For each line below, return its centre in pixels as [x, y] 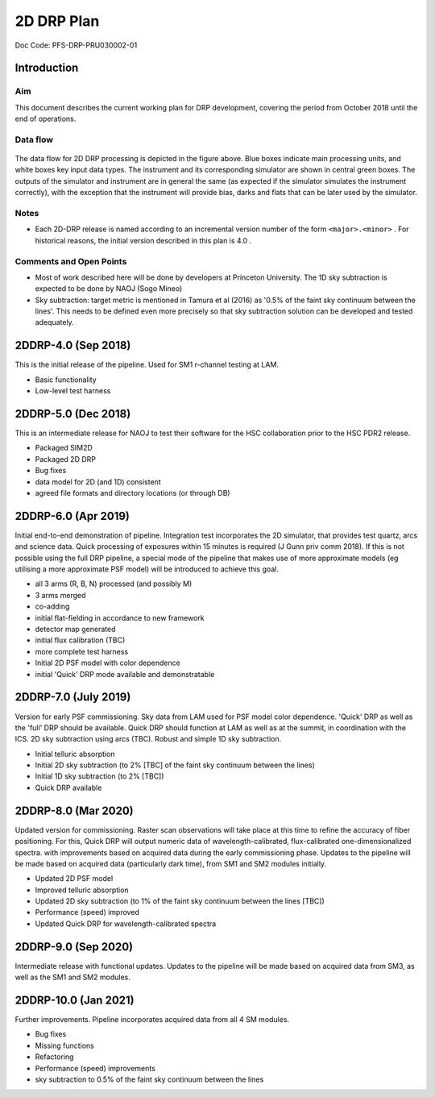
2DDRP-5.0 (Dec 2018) [73, 414]
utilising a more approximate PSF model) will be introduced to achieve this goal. [147, 569]
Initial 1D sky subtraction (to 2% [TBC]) [99, 776]
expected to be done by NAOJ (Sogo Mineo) [109, 289]
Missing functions [64, 1045]
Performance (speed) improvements [95, 1068]
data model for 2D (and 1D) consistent [98, 482]
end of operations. [46, 119]
